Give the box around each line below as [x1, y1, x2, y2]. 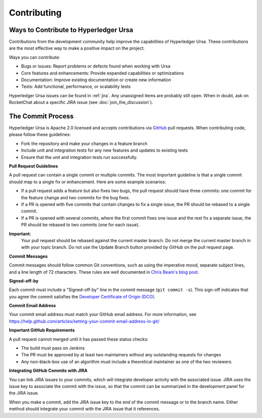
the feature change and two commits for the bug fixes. [21, 194, 131, 200]
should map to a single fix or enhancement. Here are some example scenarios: [9, 179, 166, 185]
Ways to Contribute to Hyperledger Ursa [9, 26, 133, 34]
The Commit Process [9, 112, 74, 120]
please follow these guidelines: [9, 132, 71, 138]
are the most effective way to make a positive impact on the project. [9, 45, 145, 51]
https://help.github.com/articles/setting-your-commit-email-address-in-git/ [9, 318, 160, 324]
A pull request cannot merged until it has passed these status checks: [9, 336, 148, 342]
